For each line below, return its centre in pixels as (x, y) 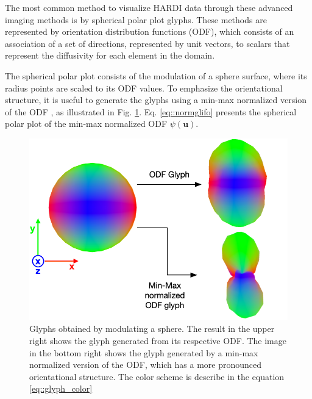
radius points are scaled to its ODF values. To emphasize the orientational (144, 88)
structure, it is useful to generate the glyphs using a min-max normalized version (156, 100)
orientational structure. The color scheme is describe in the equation (157, 376)
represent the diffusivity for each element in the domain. (110, 55)
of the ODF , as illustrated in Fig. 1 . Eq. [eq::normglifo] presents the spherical (151, 111)
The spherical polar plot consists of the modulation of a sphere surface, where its (156, 75)
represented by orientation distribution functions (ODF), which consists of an (150, 31)
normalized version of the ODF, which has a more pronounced (146, 365)
